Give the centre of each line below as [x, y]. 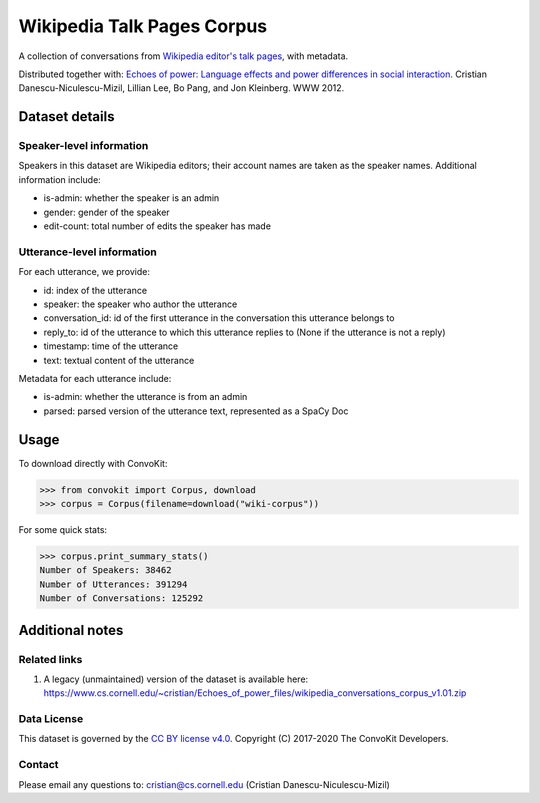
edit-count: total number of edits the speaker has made [157, 226]
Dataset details [66, 116]
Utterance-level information [87, 252]
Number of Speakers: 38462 [105, 570]
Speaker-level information [83, 146]
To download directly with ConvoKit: [93, 463]
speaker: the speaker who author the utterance [140, 304]
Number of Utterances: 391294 [113, 584]
